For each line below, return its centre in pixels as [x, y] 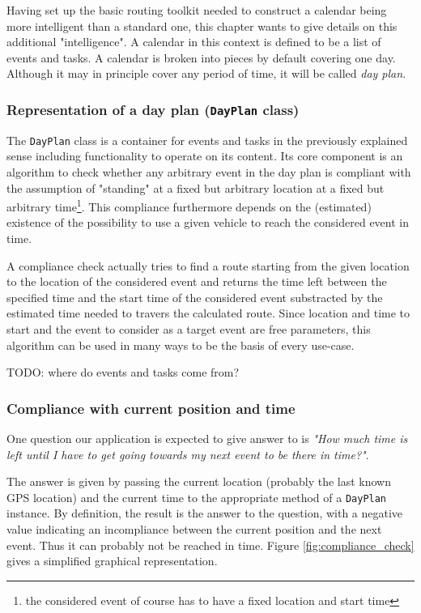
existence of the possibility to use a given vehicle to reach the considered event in [208, 222]
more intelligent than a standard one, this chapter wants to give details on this [202, 26]
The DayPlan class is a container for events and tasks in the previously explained [207, 140]
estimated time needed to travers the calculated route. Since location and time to [208, 313]
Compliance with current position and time [151, 408]
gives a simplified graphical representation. [112, 561]
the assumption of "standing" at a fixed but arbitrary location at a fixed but [196, 187]
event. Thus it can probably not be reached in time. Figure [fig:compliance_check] [210, 545]
